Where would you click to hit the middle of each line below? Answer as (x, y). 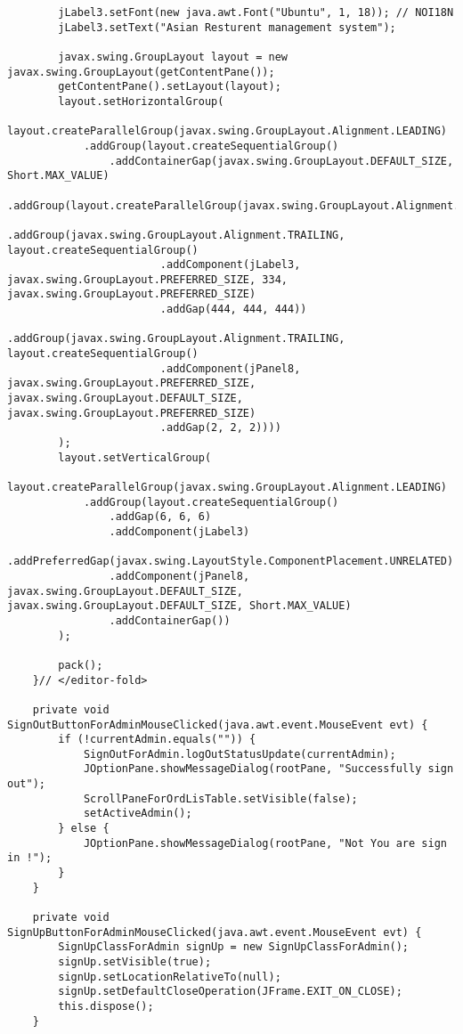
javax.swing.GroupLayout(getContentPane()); (141, 72)
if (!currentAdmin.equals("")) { (157, 740)
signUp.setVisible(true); (135, 962)
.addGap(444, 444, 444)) (233, 309)
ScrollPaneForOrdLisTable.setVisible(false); (220, 798)
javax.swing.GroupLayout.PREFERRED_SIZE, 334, (147, 279)
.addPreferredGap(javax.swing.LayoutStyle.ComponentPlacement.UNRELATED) (231, 562)
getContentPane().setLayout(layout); (170, 87)
